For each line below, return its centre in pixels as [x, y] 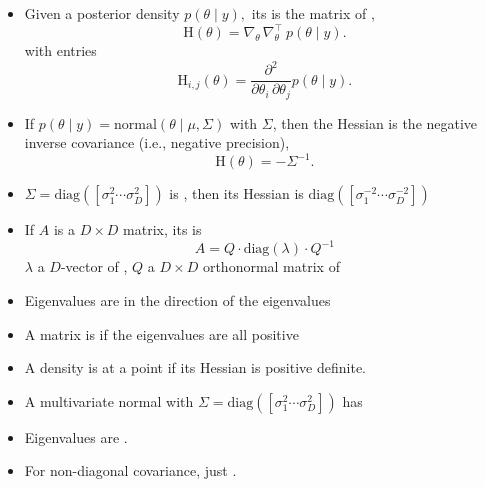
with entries [60, 50]
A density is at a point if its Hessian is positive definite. [195, 367]
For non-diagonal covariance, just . [130, 470]
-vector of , [94, 266]
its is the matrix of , [313, 13]
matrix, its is [162, 229]
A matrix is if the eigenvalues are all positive [161, 333]
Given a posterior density [102, 13]
